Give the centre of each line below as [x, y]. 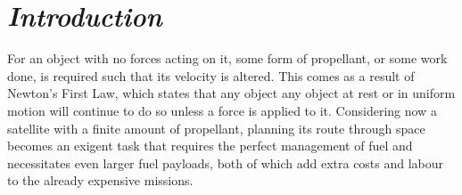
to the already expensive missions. [100, 180]
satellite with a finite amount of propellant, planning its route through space [216, 128]
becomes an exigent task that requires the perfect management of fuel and [210, 146]
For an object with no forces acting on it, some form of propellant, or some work [227, 58]
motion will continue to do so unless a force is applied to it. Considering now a [222, 110]
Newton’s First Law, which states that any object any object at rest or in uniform [231, 93]
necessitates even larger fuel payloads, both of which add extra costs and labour [226, 162]
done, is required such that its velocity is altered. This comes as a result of [211, 75]
